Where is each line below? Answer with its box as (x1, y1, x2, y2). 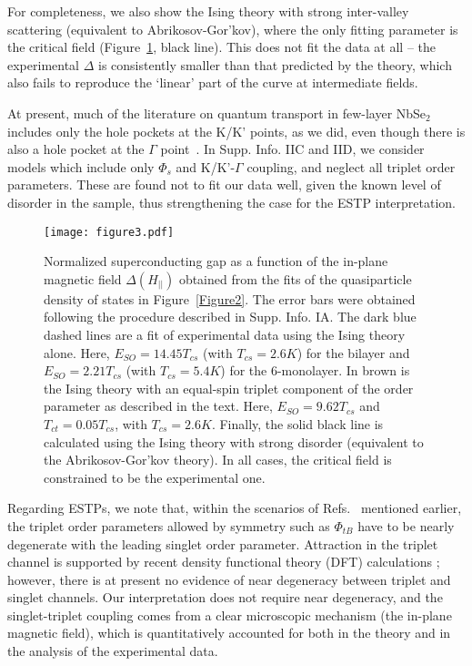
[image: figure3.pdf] (44, 225, 175, 239)
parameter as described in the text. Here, (44, 396, 273, 415)
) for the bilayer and (296, 343, 410, 362)
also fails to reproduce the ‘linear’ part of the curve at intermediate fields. (7, 73, 418, 92)
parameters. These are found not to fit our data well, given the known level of (7, 175, 441, 194)
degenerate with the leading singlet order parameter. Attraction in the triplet (7, 534, 438, 553)
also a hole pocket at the (7, 139, 145, 159)
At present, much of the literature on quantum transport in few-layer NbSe (7, 103, 427, 122)
